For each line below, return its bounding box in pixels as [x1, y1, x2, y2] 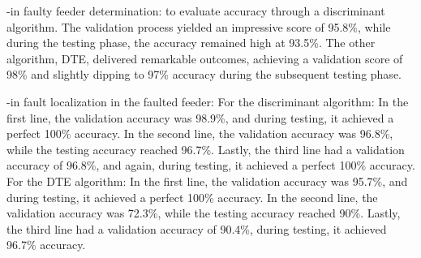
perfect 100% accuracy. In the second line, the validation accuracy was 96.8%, [6, 125, 393, 142]
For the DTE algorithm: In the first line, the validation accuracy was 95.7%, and [6, 172, 408, 189]
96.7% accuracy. [6, 236, 86, 253]
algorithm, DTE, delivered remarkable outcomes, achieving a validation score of [6, 49, 403, 67]
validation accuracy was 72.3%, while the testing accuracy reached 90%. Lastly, [6, 204, 401, 221]
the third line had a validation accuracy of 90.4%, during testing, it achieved [6, 220, 387, 237]
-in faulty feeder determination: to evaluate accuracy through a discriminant [6, 2, 385, 19]
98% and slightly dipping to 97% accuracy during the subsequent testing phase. [6, 66, 402, 83]
